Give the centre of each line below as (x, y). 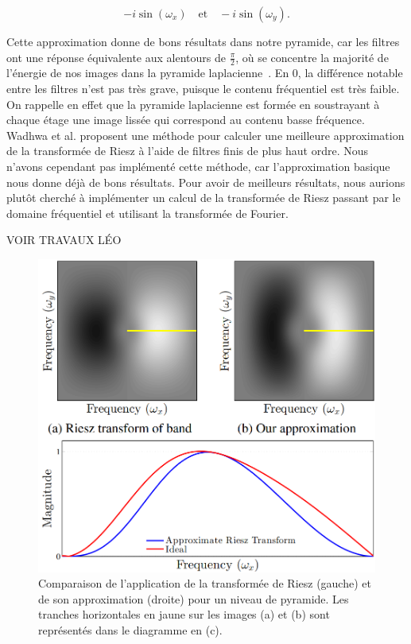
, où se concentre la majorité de (312, 57)
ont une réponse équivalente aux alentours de (116, 57)
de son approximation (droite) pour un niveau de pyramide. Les (194, 598)
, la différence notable (350, 73)
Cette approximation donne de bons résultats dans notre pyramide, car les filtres (203, 41)
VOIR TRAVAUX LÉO (64, 240)
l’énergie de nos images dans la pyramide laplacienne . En (148, 73)
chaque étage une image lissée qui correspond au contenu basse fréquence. (186, 120)
